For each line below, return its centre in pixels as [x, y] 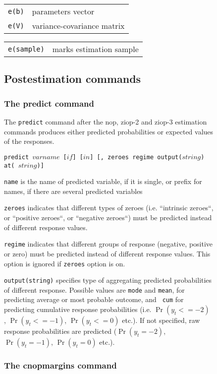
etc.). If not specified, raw [161, 320]
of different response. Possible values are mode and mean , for [94, 289]
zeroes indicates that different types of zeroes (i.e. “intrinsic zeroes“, [109, 208]
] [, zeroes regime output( [136, 157]
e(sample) [26, 49]
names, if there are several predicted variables [73, 191]
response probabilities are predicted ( [60, 331]
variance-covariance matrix [78, 26]
